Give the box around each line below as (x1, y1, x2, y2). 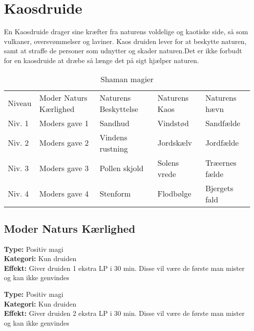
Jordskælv (157, 137, 192, 148)
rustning (99, 142, 128, 154)
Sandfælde (205, 117, 240, 129)
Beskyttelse (99, 103, 138, 114)
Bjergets (205, 182, 233, 194)
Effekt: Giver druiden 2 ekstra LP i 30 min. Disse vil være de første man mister (4, 308, 245, 318)
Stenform (99, 188, 131, 199)
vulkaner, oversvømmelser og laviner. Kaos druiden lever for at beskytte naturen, (4, 36, 247, 46)
